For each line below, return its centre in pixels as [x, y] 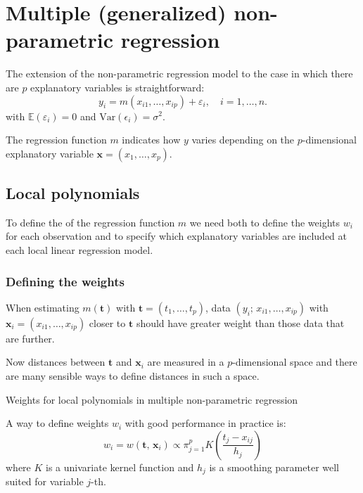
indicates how [151, 140]
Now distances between [56, 362]
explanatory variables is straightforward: [117, 87]
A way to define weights [57, 423]
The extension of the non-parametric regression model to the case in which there [179, 73]
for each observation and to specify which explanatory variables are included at [176, 236]
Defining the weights [65, 281]
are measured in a [186, 362]
